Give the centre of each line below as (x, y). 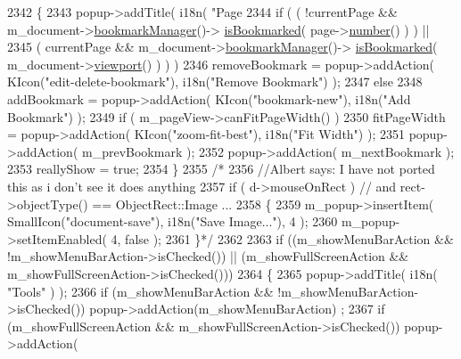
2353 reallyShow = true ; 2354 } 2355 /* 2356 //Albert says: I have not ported (221, 169)
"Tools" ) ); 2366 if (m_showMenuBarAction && (140, 291)
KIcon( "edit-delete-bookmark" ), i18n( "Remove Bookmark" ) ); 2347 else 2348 (215, 82)
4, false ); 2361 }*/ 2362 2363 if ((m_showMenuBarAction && (282, 238)
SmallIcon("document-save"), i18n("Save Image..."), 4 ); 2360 (173, 221)
